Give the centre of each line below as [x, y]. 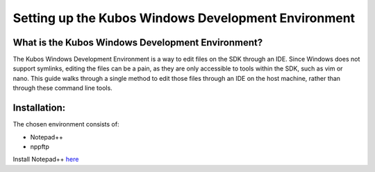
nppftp [40, 146]
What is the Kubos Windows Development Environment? [138, 42]
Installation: [39, 108]
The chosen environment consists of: [66, 124]
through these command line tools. [62, 88]
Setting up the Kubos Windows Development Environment [184, 18]
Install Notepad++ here [46, 160]
